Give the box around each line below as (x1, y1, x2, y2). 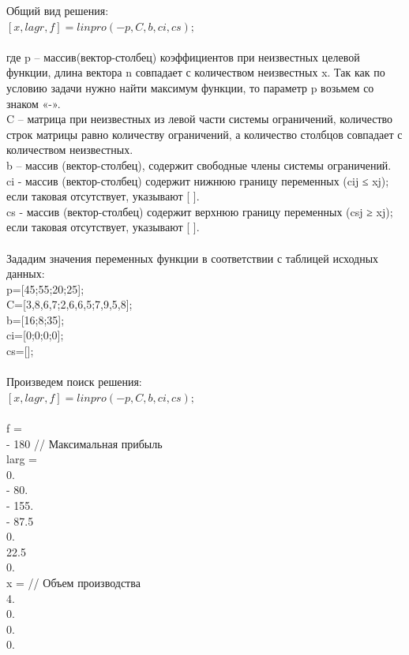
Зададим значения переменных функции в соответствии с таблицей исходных (6, 249, 379, 266)
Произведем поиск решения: (6, 373, 142, 390)
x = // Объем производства (6, 574, 141, 590)
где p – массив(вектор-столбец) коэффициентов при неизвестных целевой (6, 48, 360, 65)
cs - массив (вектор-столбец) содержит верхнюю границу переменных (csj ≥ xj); (6, 203, 393, 219)
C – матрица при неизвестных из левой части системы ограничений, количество (6, 110, 393, 127)
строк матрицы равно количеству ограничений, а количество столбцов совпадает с (6, 125, 403, 142)
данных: (6, 265, 45, 282)
